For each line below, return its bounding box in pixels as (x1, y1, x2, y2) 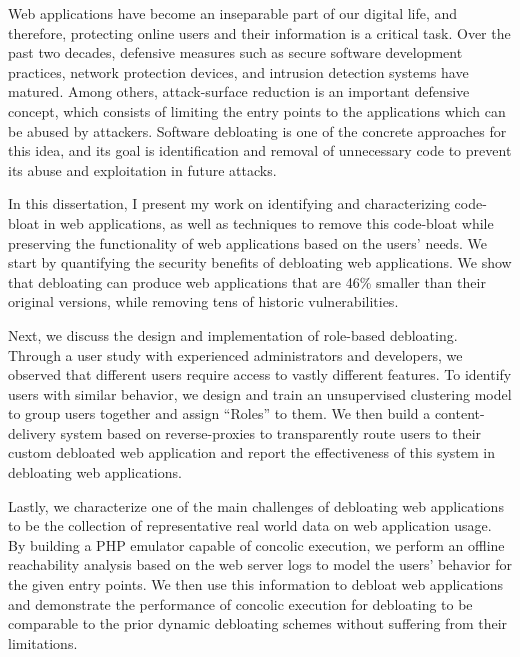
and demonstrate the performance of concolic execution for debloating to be (8, 593, 473, 614)
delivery (8, 422, 56, 443)
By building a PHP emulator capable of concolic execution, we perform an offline (8, 534, 505, 555)
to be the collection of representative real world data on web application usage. (8, 515, 492, 536)
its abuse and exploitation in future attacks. (8, 159, 277, 180)
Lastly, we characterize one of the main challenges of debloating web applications (8, 495, 504, 516)
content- (434, 403, 485, 424)
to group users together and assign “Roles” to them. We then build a (8, 403, 431, 424)
